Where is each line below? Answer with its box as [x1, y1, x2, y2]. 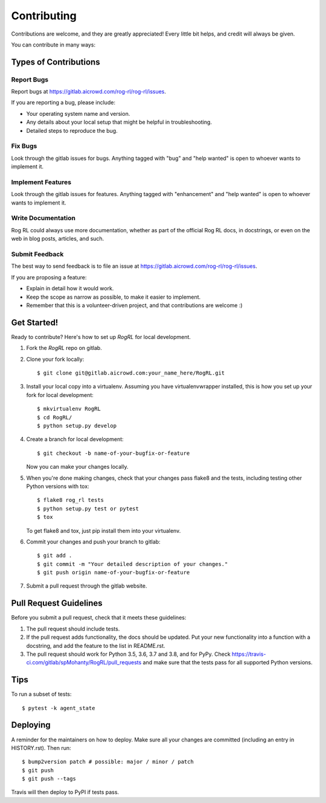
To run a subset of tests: [11, 691, 72, 698]
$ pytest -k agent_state [22, 705, 95, 711]
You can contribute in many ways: [11, 41, 96, 48]
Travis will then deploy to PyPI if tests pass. [11, 789, 120, 796]
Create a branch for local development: [26, 436, 124, 443]
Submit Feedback [11, 250, 64, 259]
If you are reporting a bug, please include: [11, 99, 116, 106]
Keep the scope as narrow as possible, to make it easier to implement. [26, 293, 201, 300]
